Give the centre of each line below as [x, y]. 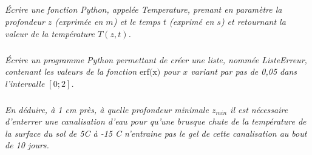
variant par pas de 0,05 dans [244, 71]
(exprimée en [79, 21]
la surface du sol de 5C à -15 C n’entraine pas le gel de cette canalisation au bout [156, 133]
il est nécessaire [259, 109]
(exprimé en [192, 21]
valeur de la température [50, 33]
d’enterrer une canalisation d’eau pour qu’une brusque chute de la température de [156, 121]
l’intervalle [25, 83]
